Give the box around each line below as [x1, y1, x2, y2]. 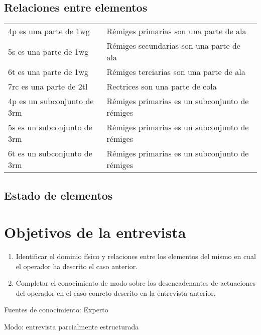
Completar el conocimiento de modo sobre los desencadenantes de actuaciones [16, 278, 255, 288]
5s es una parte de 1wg [8, 45, 89, 57]
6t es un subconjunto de [8, 147, 92, 159]
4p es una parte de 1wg [8, 25, 90, 37]
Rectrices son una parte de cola [106, 80, 217, 93]
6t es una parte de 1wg [8, 66, 89, 78]
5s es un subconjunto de [8, 121, 92, 133]
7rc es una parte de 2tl [8, 80, 88, 93]
